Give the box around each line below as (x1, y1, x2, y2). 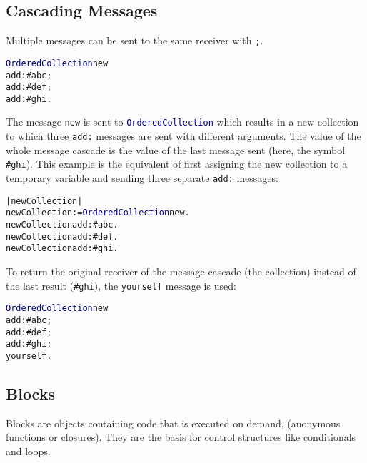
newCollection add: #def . (6, 231, 119, 242)
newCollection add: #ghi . (6, 243, 119, 254)
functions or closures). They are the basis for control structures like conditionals (6, 429, 356, 444)
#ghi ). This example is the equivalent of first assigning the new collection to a (6, 156, 348, 171)
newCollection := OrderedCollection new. (6, 208, 190, 218)
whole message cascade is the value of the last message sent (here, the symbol (6, 142, 346, 157)
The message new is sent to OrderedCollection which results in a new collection (6, 114, 359, 129)
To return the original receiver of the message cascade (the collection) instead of (6, 263, 356, 278)
